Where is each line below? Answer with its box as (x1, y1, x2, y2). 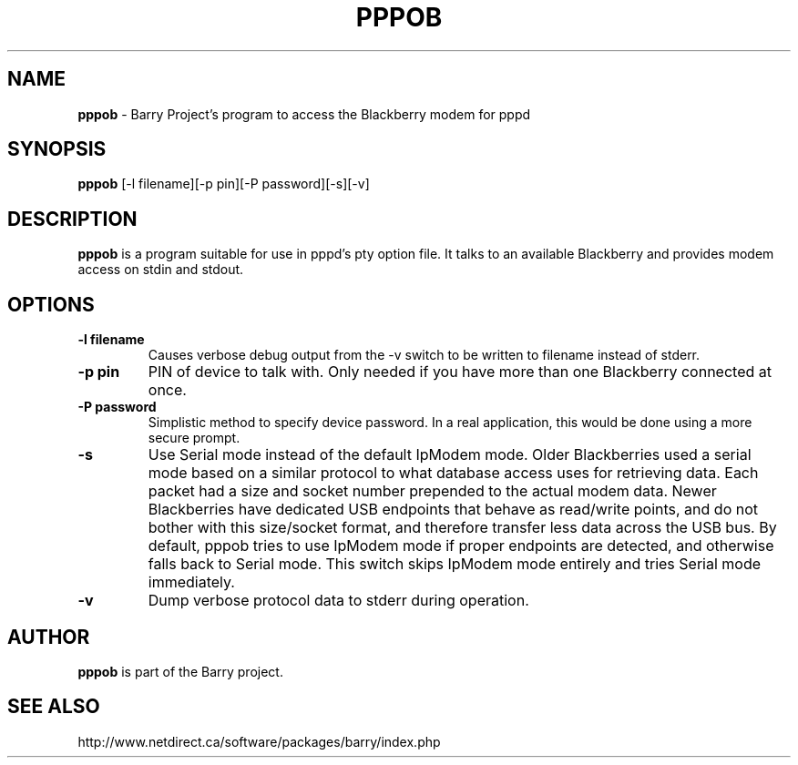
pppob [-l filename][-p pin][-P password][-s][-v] (77, 176, 370, 192)
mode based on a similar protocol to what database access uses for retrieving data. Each (148, 464, 759, 483)
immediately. (148, 573, 235, 592)
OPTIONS (7, 292, 95, 316)
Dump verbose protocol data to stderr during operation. (148, 591, 529, 610)
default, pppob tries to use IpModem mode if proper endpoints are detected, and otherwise (148, 536, 774, 556)
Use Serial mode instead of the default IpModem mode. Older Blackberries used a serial (148, 445, 752, 464)
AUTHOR (7, 625, 90, 648)
